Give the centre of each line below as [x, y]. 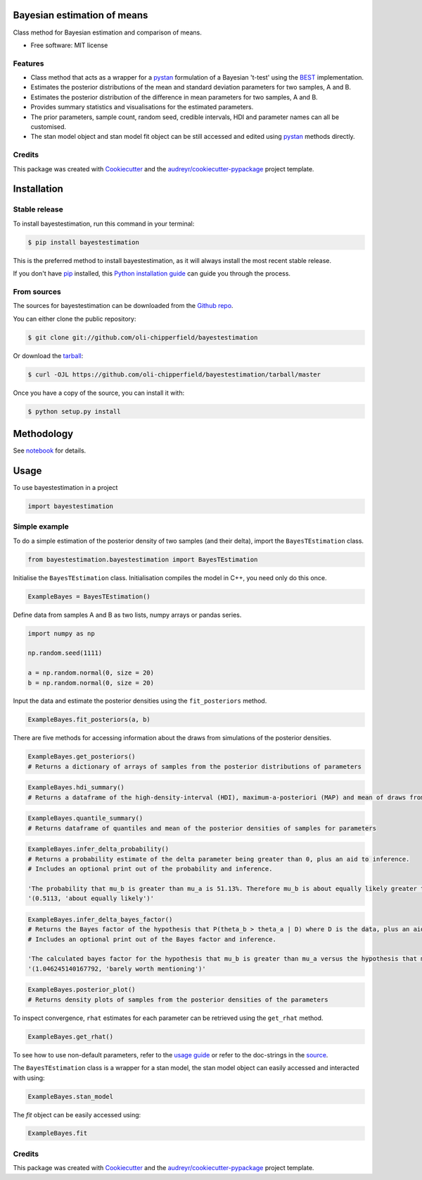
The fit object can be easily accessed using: [77, 1114]
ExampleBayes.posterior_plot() [82, 990]
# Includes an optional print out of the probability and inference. [150, 869]
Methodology [43, 434]
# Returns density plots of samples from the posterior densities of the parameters [178, 1000]
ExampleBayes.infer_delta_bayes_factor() [100, 919]
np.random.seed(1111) [65, 653]
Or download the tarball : [48, 355]
